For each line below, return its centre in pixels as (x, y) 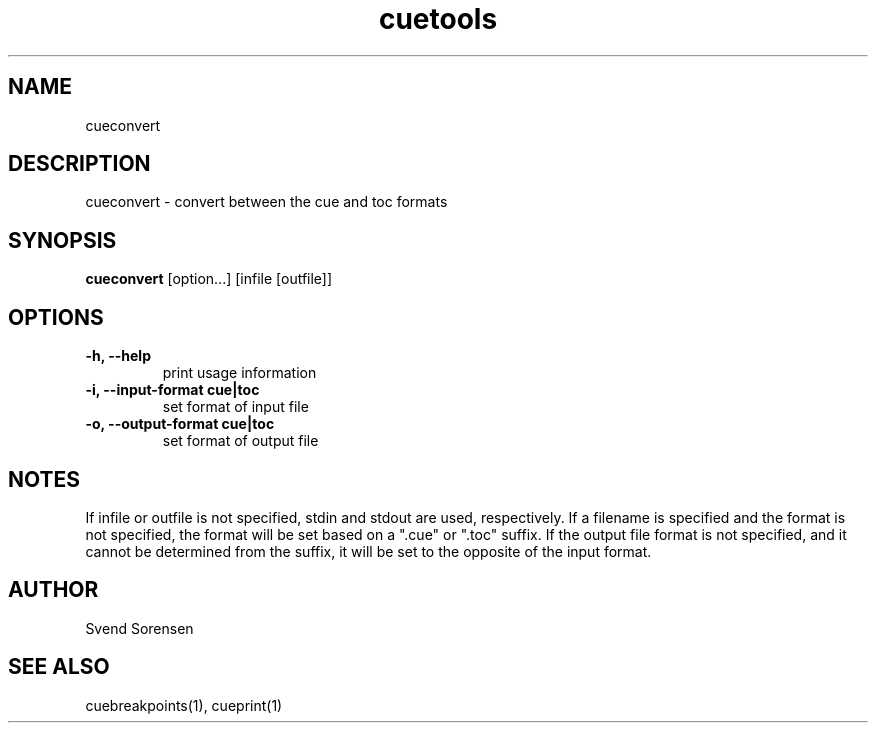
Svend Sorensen (139, 628)
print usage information (239, 373)
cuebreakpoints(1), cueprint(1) (184, 705)
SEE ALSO (59, 667)
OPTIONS (56, 317)
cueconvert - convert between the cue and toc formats (266, 202)
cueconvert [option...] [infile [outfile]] (209, 279)
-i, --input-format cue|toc (172, 390)
